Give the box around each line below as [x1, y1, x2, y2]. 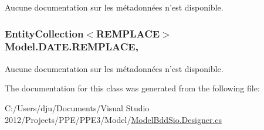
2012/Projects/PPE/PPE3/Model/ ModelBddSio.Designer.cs [5, 113, 222, 125]
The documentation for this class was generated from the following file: [5, 82, 260, 94]
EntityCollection [5, 26, 84, 40]
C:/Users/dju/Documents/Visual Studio [5, 101, 150, 114]
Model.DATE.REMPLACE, [5, 39, 138, 54]
